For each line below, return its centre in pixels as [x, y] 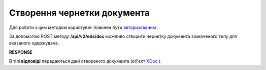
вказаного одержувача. [34, 43]
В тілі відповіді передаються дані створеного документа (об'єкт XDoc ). [85, 61]
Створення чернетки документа [80, 13]
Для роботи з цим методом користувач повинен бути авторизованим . [84, 27]
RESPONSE [21, 52]
